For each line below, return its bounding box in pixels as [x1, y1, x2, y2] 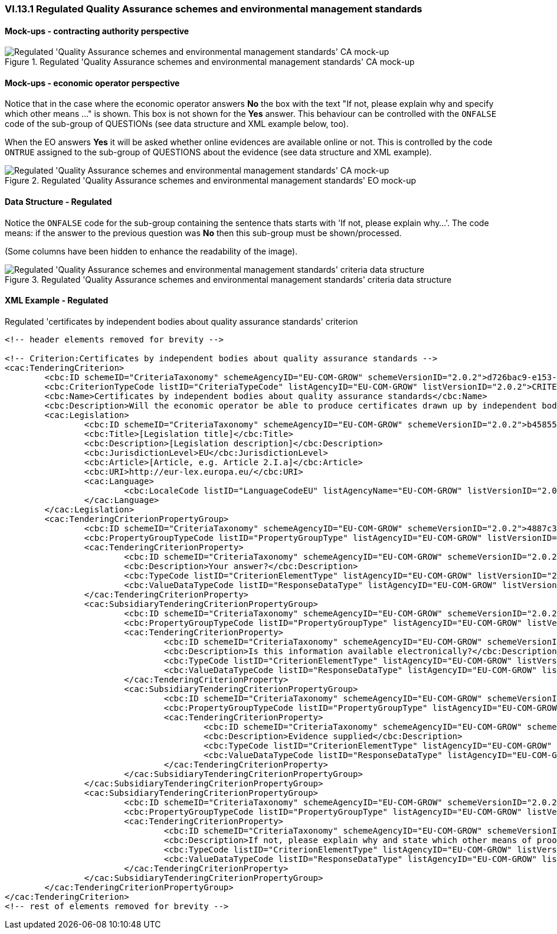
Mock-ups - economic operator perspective [5, 77, 180, 88]
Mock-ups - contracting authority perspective [5, 25, 189, 36]
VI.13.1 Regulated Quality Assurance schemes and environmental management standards [5, 3, 422, 15]
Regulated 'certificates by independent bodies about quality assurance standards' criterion [5, 316, 358, 326]
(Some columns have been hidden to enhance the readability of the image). [5, 246, 298, 256]
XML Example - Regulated [5, 295, 109, 306]
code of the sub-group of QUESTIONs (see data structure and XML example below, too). [5, 119, 349, 129]
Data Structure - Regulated [5, 197, 112, 207]
